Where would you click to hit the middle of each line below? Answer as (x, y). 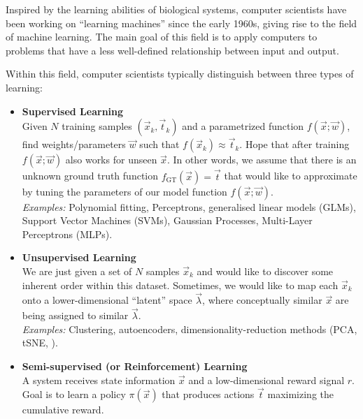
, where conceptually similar (262, 300)
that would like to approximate (291, 176)
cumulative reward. (63, 410)
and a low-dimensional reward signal (266, 380)
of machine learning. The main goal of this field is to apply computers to (162, 37)
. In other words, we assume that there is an (262, 160)
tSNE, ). (40, 343)
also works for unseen (111, 160)
